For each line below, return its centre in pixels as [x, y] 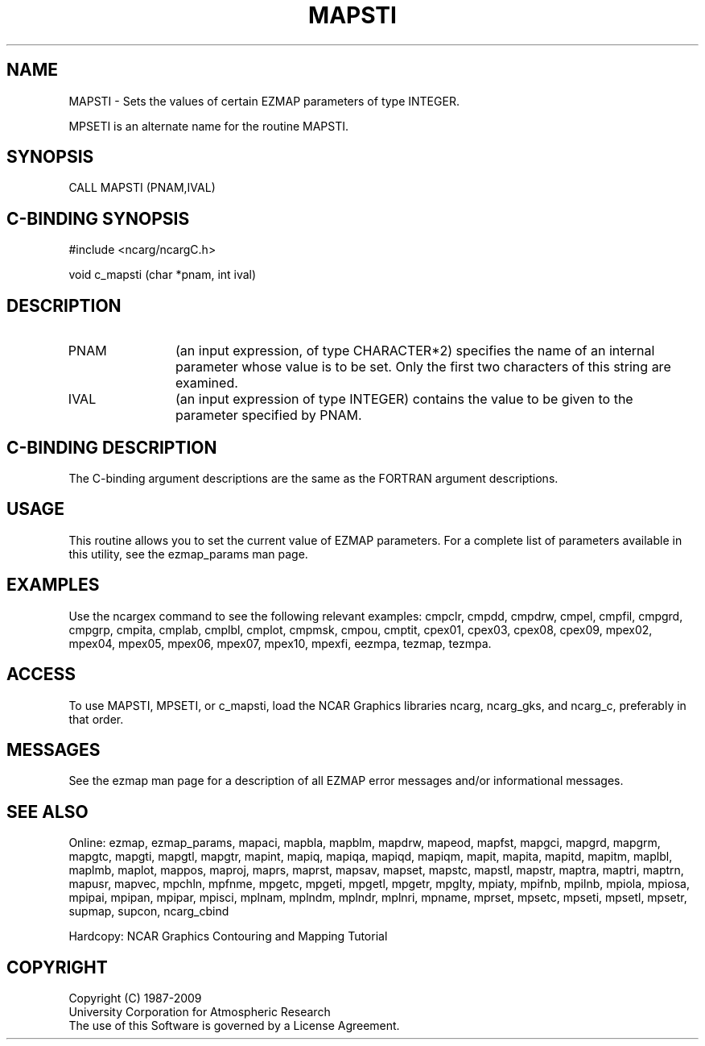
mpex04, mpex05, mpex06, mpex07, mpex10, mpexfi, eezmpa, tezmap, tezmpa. [280, 643]
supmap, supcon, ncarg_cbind [149, 911]
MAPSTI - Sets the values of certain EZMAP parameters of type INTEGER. [264, 101]
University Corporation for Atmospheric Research [200, 1012]
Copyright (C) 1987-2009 [135, 998]
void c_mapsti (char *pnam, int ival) [163, 275]
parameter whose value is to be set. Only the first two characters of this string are [423, 367]
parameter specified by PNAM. [269, 415]
